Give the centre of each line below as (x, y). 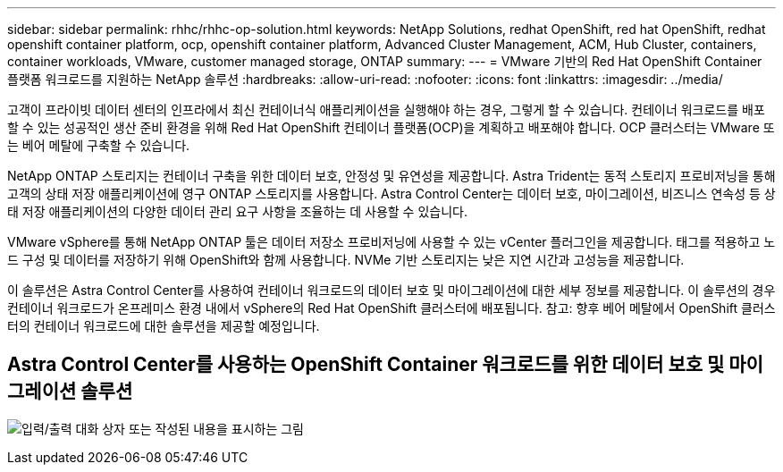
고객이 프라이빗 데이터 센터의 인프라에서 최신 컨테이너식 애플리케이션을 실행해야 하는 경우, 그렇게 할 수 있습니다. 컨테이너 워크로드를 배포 (386, 110)
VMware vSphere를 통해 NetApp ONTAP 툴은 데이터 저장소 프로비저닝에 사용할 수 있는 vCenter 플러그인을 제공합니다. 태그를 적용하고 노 (391, 242)
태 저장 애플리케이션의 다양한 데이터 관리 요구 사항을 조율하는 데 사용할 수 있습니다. (237, 211)
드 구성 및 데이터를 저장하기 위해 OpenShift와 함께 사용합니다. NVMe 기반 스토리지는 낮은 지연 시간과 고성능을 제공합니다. (346, 260)
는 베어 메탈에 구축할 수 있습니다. (99, 145)
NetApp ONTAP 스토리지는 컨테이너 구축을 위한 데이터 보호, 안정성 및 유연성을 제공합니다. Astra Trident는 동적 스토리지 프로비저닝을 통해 (391, 176)
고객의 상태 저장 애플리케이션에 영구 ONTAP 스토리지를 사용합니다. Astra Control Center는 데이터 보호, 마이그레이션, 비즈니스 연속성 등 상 (391, 194)
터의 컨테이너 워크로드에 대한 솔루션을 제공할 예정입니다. (164, 326)
